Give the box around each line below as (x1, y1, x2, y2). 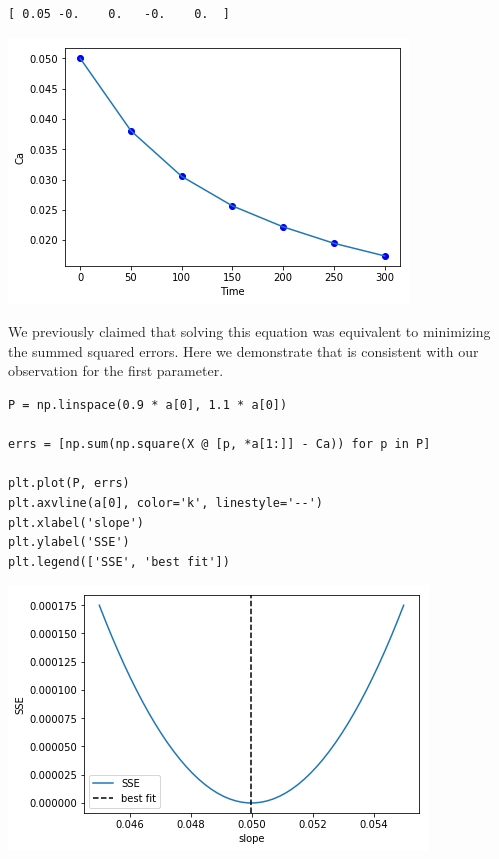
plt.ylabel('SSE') (8, 535, 130, 550)
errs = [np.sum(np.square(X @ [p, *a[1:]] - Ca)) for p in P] (8, 437, 431, 452)
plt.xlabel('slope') (8, 515, 145, 530)
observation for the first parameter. (8, 360, 224, 381)
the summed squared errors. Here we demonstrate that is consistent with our (8, 340, 479, 361)
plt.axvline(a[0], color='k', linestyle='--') (8, 495, 323, 510)
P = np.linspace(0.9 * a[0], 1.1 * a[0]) (8, 397, 288, 412)
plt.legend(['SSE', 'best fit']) (8, 554, 230, 569)
